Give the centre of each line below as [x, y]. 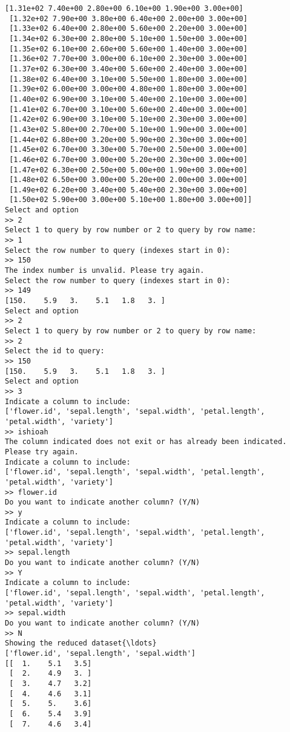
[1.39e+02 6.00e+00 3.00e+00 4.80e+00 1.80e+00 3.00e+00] [128, 89]
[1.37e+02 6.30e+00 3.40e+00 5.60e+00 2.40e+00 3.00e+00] [128, 69]
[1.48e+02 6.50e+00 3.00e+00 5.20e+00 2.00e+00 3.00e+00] [128, 180]
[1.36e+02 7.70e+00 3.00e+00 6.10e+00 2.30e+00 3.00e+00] [128, 59]
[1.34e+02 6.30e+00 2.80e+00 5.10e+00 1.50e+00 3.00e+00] [128, 38]
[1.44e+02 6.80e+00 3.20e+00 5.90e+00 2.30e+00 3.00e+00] [128, 139]
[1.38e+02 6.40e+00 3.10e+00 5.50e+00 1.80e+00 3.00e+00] [128, 79]
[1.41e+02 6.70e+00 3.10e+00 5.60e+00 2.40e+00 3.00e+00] [128, 109]
